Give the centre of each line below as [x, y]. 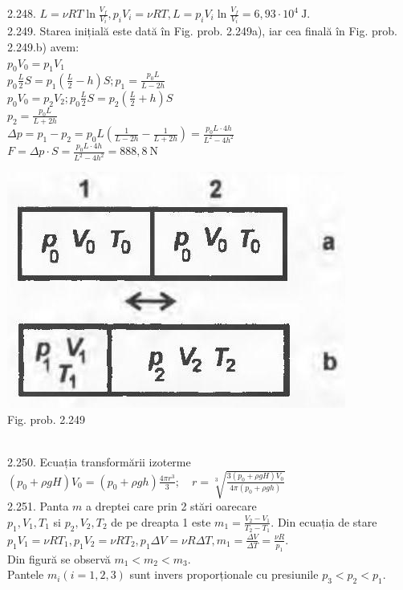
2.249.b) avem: [43, 47]
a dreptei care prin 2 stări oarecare [171, 506]
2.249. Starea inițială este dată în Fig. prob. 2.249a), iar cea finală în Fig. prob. [203, 31]
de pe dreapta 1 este [161, 521]
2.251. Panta [38, 506]
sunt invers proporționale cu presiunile [224, 574]
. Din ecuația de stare [324, 521]
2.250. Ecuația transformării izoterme [99, 462]
